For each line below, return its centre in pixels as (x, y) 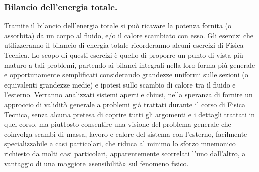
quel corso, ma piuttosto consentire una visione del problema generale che (118, 124)
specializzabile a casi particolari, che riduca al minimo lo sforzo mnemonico (120, 144)
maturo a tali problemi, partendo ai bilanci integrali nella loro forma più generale (130, 65)
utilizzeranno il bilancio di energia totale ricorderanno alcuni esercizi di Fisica (124, 45)
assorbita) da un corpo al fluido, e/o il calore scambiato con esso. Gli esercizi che (129, 35)
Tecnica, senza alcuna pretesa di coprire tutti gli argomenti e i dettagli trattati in (130, 114)
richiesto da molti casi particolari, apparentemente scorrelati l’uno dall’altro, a (125, 153)
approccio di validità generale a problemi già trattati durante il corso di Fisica (125, 104)
